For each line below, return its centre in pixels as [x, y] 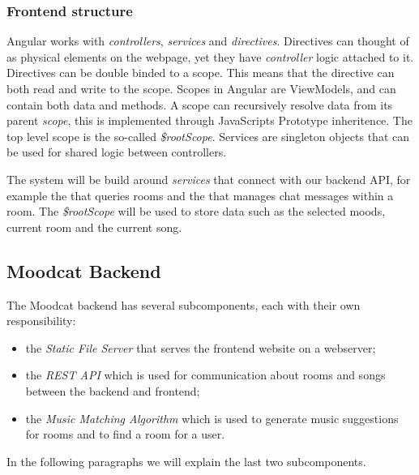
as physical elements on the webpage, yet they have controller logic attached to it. [210, 56]
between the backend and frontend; [113, 390]
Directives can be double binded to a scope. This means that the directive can [201, 73]
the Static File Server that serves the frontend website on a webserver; [201, 347]
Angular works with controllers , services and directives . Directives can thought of [208, 41]
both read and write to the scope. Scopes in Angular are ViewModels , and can [201, 88]
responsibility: [41, 321]
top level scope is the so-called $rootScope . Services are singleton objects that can [208, 136]
